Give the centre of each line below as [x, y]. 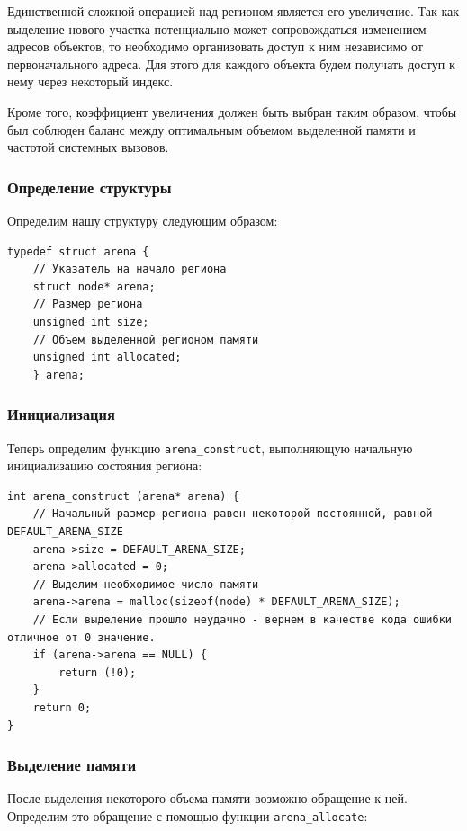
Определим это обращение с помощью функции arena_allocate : [188, 815]
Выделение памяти [72, 765]
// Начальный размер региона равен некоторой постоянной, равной [233, 514]
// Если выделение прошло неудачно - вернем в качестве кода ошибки [242, 619]
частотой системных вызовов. [88, 147]
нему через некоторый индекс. [90, 81]
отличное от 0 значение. [81, 637]
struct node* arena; [94, 286]
